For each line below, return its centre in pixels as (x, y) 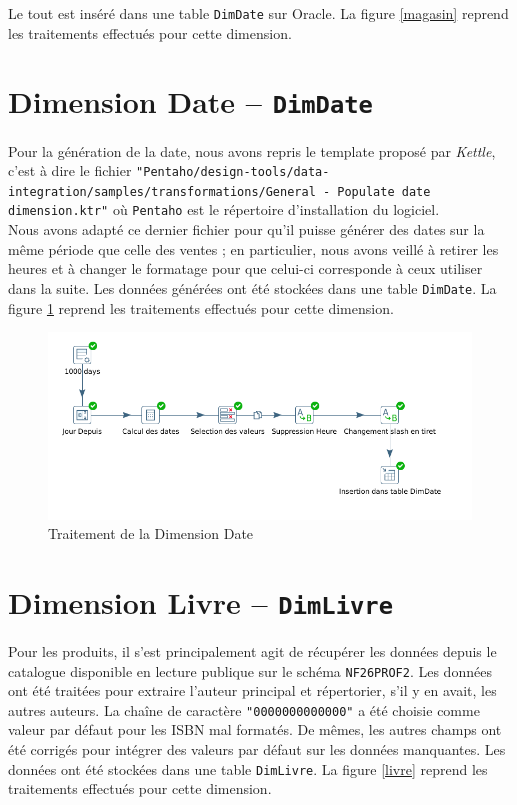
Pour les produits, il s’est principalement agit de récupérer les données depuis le (252, 650)
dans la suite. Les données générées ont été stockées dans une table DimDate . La (252, 287)
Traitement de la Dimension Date (151, 533)
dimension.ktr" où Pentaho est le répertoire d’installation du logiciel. (224, 209)
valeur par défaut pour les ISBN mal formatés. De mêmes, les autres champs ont (255, 729)
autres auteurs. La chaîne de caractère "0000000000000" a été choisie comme (244, 709)
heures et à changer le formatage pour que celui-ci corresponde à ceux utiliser (245, 268)
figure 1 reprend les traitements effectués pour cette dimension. (201, 307)
